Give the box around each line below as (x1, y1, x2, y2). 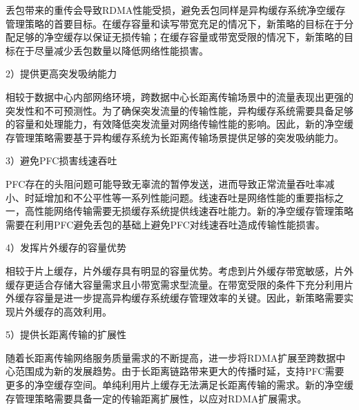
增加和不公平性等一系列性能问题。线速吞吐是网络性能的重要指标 (43, 190, 334, 204)
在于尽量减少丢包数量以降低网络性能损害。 (14, 43, 208, 57)
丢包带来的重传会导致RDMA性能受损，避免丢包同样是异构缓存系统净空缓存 (6, 3, 346, 17)
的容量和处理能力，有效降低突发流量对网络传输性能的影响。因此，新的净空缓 (6, 117, 353, 131)
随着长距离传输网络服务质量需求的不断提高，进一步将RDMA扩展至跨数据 (6, 350, 336, 364)
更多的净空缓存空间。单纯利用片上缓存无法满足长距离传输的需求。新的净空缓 (6, 378, 353, 392)
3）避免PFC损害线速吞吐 (6, 153, 117, 168)
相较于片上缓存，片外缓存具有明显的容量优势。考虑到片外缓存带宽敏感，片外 (6, 263, 353, 277)
